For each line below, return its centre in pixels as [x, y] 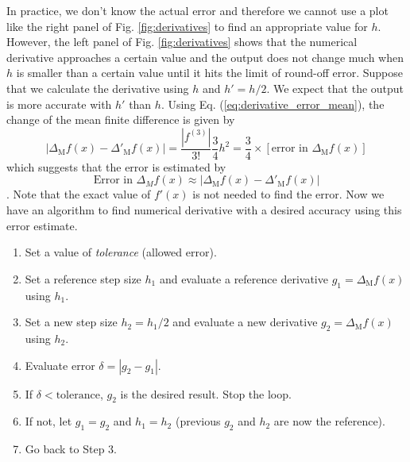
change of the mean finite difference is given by [121, 119]
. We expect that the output [335, 88]
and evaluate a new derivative [245, 322]
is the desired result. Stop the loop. [206, 393]
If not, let [48, 421]
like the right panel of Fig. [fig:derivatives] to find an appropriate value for [187, 26]
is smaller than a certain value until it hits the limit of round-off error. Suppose [210, 73]
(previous [198, 421]
